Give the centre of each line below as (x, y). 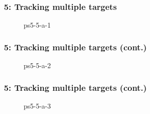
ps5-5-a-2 (37, 65)
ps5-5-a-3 (37, 105)
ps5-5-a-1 (37, 25)
